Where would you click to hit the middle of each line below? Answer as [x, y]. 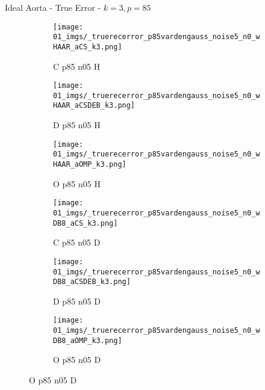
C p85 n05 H [77, 66]
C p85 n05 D [77, 242]
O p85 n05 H [77, 183]
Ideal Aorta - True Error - [53, 7]
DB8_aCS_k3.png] [86, 223]
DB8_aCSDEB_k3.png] [92, 282]
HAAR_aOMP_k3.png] [90, 165]
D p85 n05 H [77, 125]
